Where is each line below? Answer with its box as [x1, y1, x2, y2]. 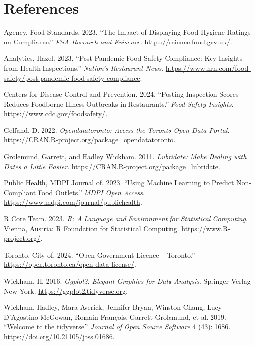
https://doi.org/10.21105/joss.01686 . [4, 331, 115, 341]
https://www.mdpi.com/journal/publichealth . [4, 197, 142, 207]
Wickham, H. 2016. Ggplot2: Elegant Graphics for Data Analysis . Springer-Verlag [4, 276, 251, 286]
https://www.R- [181, 223, 230, 233]
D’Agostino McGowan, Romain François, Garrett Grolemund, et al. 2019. [4, 311, 226, 322]
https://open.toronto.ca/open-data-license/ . [4, 259, 136, 269]
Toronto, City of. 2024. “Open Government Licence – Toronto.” [4, 249, 195, 259]
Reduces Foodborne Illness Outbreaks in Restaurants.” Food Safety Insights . [4, 98, 234, 109]
